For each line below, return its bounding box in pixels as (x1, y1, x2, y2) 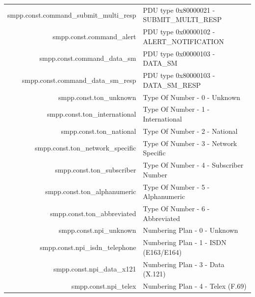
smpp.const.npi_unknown (58, 225, 136, 235)
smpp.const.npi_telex (71, 281, 136, 291)
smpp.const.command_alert (52, 31, 136, 41)
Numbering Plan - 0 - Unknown (143, 225, 238, 235)
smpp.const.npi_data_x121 (53, 264, 136, 274)
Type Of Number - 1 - (143, 104, 210, 114)
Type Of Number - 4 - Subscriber (143, 160, 244, 170)
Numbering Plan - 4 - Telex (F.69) (143, 281, 247, 291)
